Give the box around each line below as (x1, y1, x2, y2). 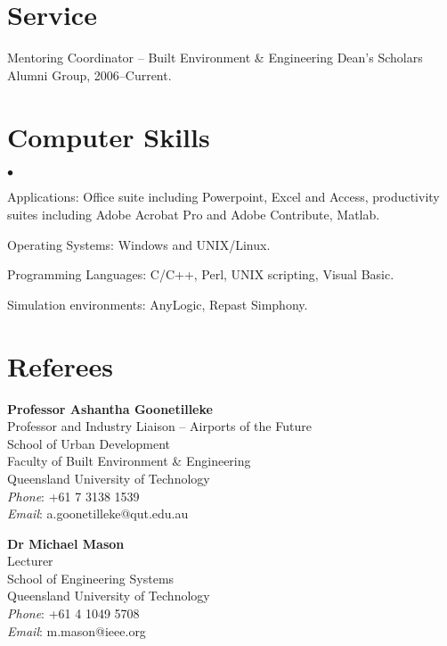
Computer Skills (7, 118, 210, 154)
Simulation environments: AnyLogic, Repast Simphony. (7, 294, 308, 313)
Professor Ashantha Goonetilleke (7, 399, 213, 418)
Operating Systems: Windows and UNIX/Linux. (7, 235, 271, 253)
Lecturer (7, 551, 53, 570)
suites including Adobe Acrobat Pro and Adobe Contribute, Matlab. (7, 205, 380, 224)
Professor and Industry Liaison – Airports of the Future (7, 417, 312, 435)
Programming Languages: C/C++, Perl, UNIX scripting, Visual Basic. (7, 265, 394, 284)
